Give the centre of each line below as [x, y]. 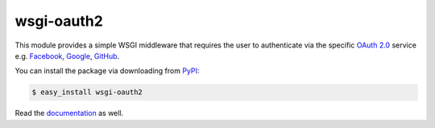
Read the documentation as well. [69, 114]
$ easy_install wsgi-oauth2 [87, 92]
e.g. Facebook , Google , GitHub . [67, 56]
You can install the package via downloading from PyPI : [107, 71]
